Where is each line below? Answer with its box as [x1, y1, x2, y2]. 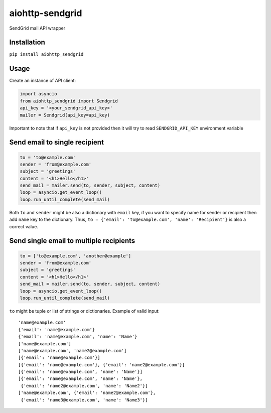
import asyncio [20, 91, 57, 97]
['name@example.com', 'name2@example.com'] [18, 348, 127, 353]
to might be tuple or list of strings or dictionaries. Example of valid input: [9, 308, 160, 314]
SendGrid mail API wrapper [9, 25, 66, 31]
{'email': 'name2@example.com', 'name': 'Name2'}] [21, 383, 148, 388]
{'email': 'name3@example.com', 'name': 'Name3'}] [21, 397, 148, 402]
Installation [9, 38, 45, 47]
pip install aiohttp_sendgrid [9, 52, 84, 57]
